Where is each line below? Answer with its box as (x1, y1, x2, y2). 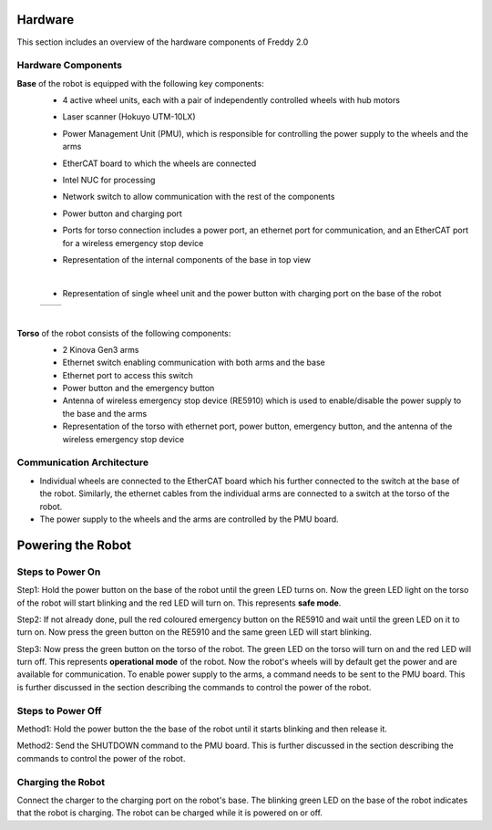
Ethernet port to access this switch (62, 369, 193, 380)
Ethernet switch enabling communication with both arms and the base (62, 357, 325, 368)
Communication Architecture (16, 456, 149, 469)
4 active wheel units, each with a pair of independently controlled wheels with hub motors (62, 95, 401, 106)
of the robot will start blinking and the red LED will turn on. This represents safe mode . (16, 597, 342, 608)
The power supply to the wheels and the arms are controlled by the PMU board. (39, 514, 339, 524)
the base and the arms (62, 408, 148, 419)
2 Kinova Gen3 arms (62, 344, 139, 355)
